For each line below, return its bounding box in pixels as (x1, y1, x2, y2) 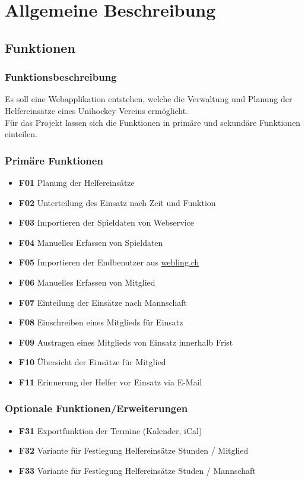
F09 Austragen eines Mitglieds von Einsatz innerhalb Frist (18, 336, 233, 348)
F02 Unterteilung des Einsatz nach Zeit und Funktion (18, 196, 216, 208)
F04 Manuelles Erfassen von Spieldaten (18, 236, 163, 248)
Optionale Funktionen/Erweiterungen (5, 401, 188, 416)
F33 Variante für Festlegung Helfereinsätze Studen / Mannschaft (18, 464, 256, 476)
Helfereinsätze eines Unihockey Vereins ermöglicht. (5, 104, 189, 116)
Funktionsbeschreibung (5, 69, 117, 84)
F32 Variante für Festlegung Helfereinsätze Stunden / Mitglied (18, 444, 249, 457)
